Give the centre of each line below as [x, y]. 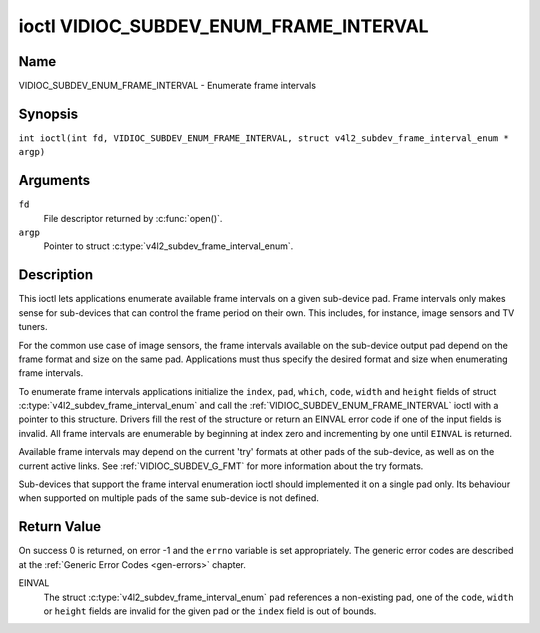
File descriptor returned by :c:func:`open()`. [133, 218]
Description [56, 275]
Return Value [60, 526]
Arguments [54, 180]
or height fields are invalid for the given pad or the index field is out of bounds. [210, 611]
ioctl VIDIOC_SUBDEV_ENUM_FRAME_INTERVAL [223, 26]
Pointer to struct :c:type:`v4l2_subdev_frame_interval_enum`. [168, 246]
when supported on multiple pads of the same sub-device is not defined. [168, 498]
